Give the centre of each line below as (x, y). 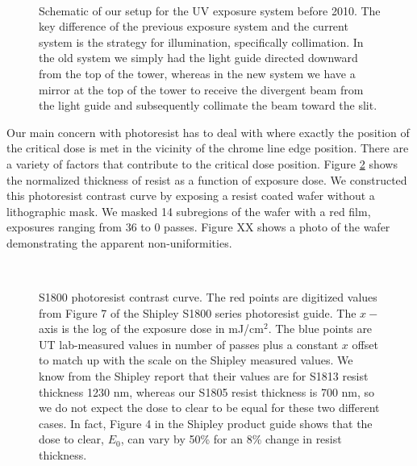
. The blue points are (320, 329)
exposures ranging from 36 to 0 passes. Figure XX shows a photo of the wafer (198, 227)
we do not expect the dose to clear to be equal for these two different (209, 408)
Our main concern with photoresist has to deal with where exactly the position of (208, 132)
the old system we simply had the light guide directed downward (198, 58)
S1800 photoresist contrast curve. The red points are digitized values (208, 297)
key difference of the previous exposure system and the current (194, 26)
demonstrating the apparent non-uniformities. (119, 242)
